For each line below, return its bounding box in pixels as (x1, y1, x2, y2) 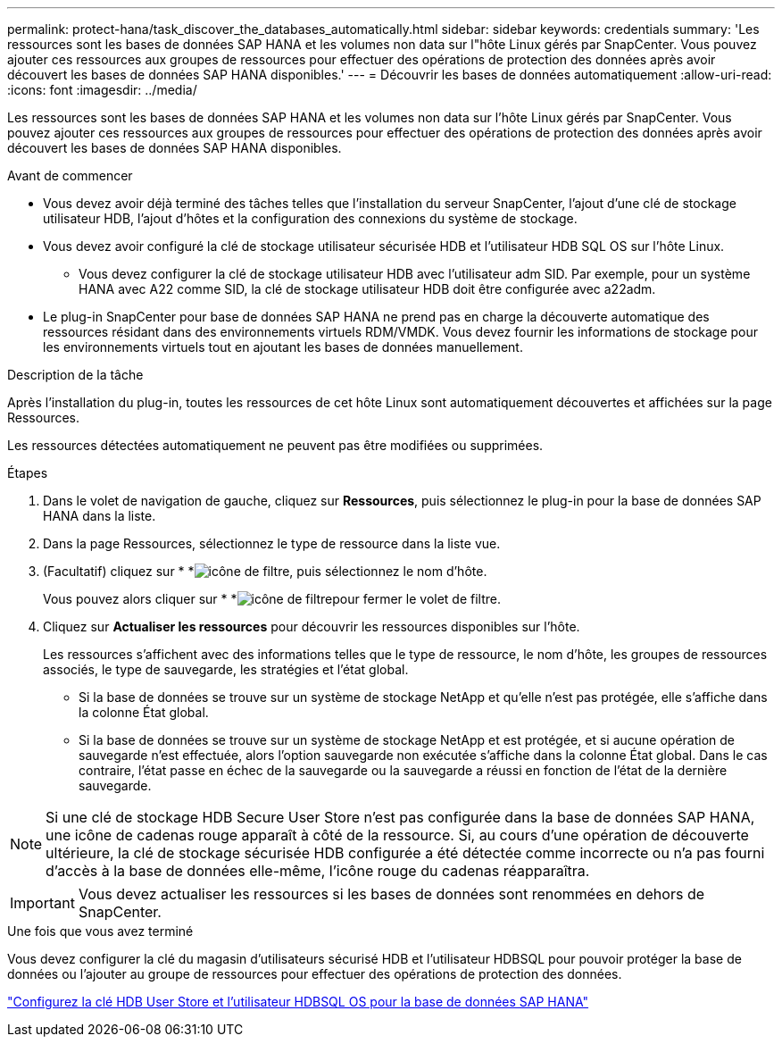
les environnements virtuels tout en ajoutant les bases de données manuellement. (43, 339, 523, 355)
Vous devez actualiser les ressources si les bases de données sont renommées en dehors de (78, 885, 705, 903)
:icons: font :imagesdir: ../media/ (7, 82, 197, 97)
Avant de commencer (7, 168, 133, 183)
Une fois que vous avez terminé (7, 923, 194, 939)
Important (10, 894, 75, 912)
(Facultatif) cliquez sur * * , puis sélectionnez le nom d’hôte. (43, 564, 487, 579)
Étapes (7, 465, 48, 480)
